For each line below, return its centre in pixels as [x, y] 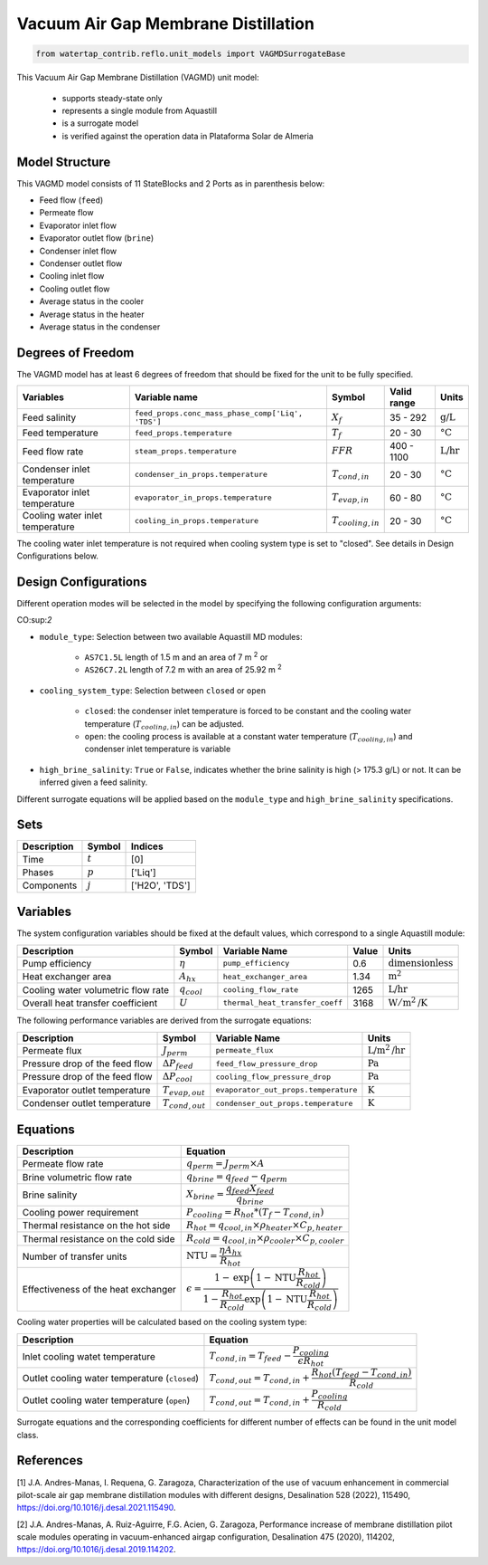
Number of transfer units [75, 1256]
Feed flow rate [53, 451]
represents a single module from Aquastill [139, 110]
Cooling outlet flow [75, 289]
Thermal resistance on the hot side [96, 1226]
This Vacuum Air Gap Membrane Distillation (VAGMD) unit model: [138, 78]
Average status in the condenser [100, 327]
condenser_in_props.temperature [201, 475]
